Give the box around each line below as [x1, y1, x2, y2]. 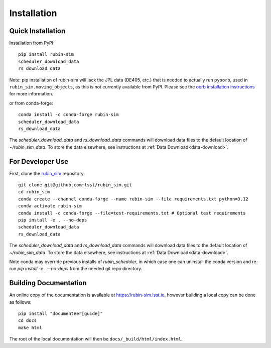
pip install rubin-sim [18, 52, 74, 57]
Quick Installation [9, 27, 66, 35]
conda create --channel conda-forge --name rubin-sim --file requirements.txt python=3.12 [18, 196, 248, 202]
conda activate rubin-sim [18, 203, 82, 209]
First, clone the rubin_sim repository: [9, 170, 85, 176]
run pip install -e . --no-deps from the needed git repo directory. [9, 266, 143, 272]
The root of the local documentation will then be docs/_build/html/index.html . [9, 336, 183, 342]
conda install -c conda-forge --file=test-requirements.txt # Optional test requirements [18, 210, 246, 216]
